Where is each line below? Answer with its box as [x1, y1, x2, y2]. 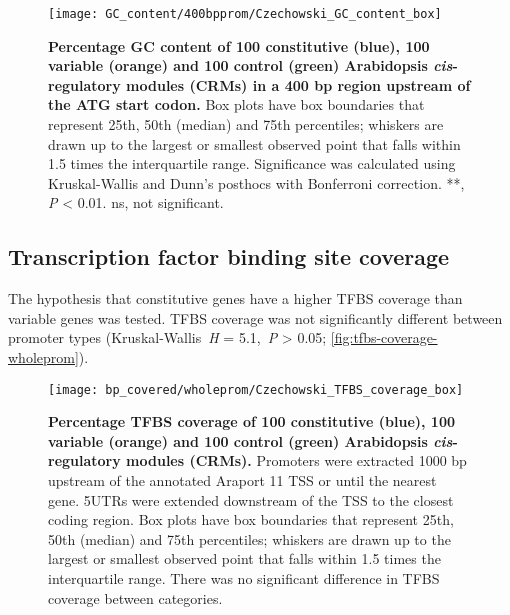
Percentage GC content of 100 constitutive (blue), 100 [48, 35, 430, 56]
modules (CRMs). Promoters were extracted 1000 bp [126, 450, 467, 471]
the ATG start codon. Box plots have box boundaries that [48, 94, 425, 115]
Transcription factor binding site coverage [8, 241, 450, 272]
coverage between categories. [48, 587, 223, 608]
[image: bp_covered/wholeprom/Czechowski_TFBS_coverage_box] [48, 382, 464, 397]
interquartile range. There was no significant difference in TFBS [48, 567, 440, 588]
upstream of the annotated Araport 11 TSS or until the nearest [48, 470, 437, 491]
